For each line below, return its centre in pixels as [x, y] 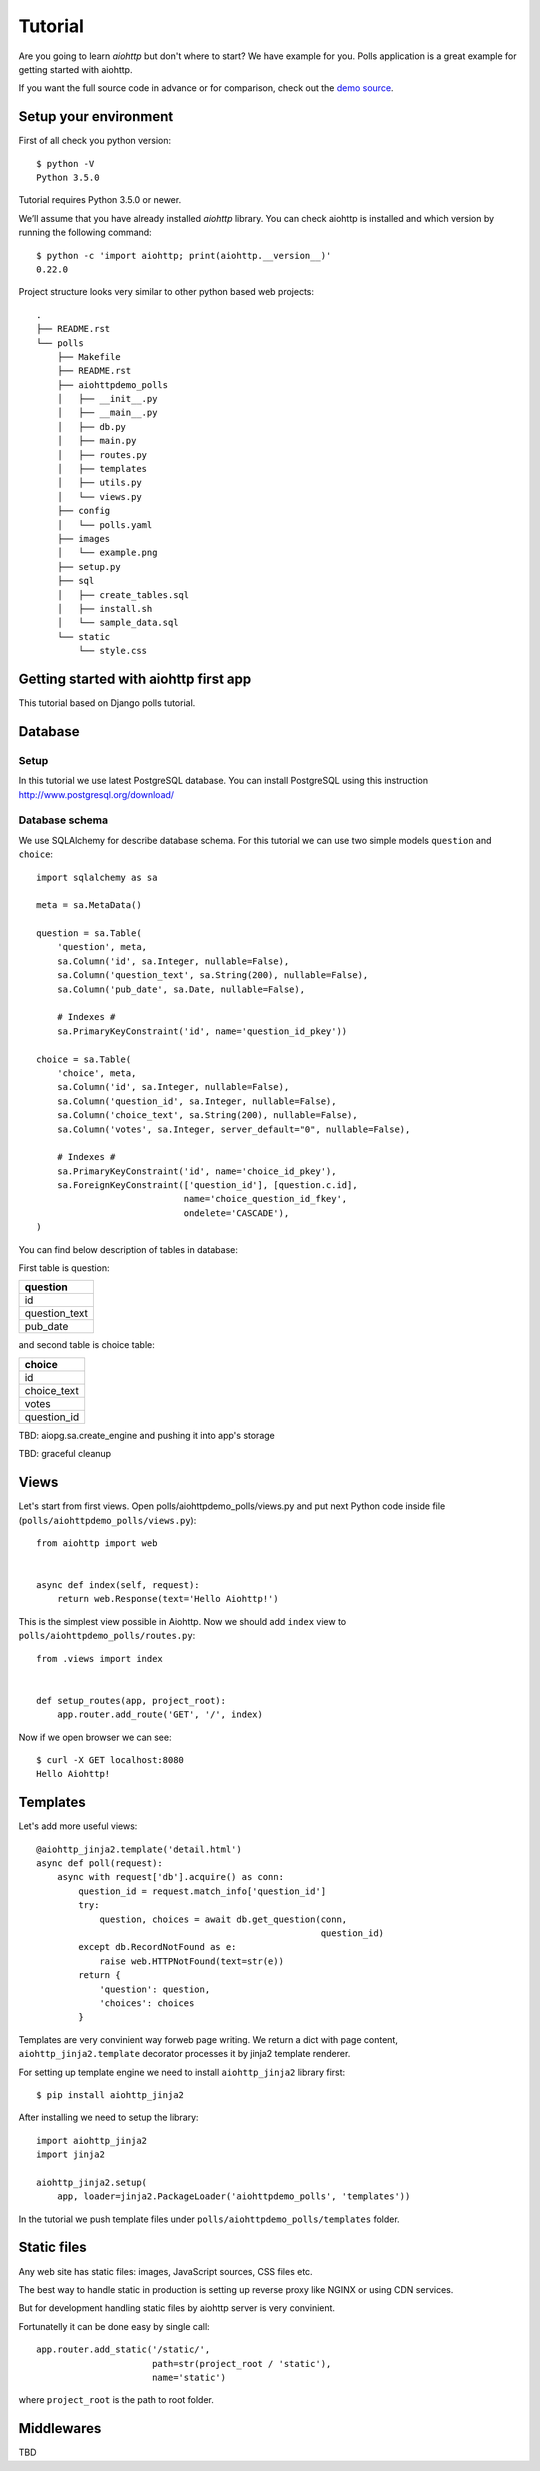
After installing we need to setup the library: [108, 2117]
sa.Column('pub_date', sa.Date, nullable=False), [180, 989]
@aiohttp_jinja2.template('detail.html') [139, 1849]
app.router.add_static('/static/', [123, 2349]
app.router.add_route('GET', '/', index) [160, 1714]
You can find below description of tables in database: [128, 1249]
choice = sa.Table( [84, 1059]
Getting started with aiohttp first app [135, 678]
